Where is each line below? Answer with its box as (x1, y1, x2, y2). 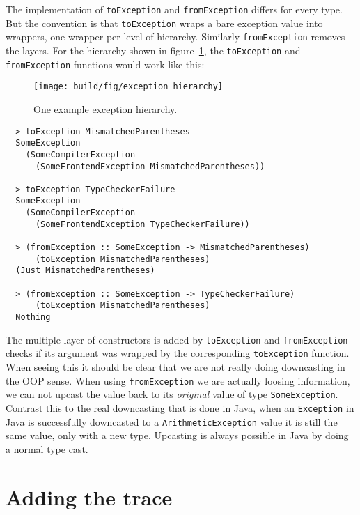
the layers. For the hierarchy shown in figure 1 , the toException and (6, 43, 301, 57)
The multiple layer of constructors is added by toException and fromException (6, 332, 348, 346)
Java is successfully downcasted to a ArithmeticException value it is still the (6, 414, 338, 429)
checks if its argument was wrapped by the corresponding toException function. (6, 346, 350, 360)
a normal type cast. (6, 441, 88, 456)
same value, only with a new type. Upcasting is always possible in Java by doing (6, 428, 349, 443)
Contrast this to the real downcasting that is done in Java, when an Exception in (6, 400, 354, 415)
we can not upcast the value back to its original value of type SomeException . (6, 387, 338, 401)
